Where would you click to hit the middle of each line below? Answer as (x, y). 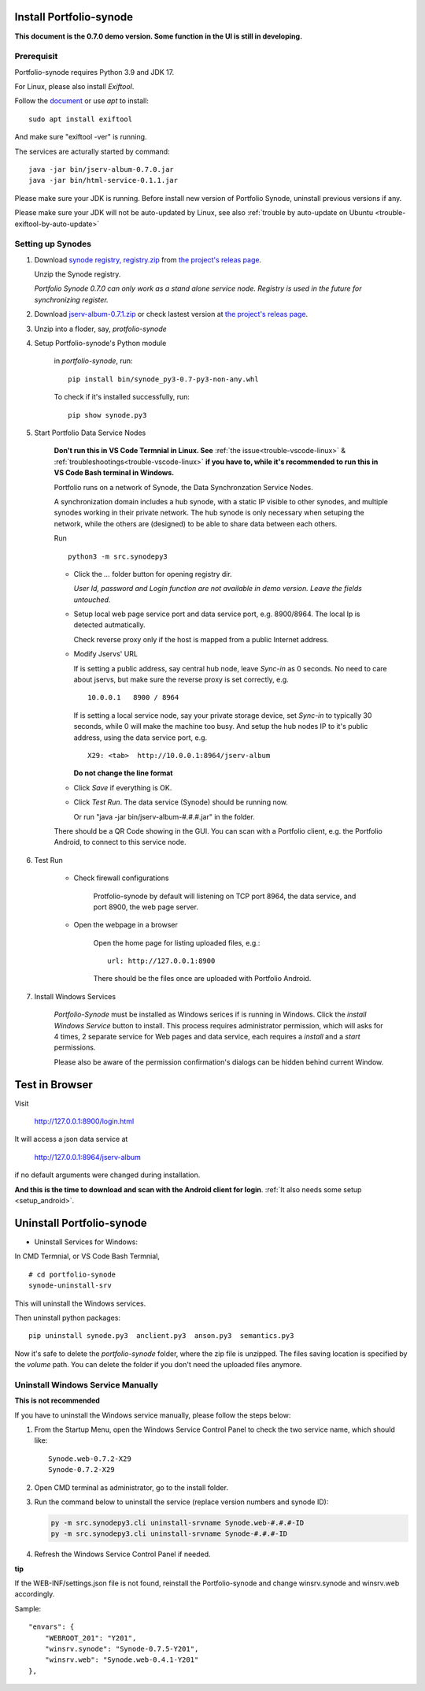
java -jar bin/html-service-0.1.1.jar (103, 180)
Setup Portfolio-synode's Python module (100, 344)
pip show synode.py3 (107, 415)
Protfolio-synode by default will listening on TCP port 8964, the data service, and (225, 896)
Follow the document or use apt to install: (82, 101)
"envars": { (52, 1627)
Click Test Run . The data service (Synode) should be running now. (181, 802)
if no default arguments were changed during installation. (107, 1175)
